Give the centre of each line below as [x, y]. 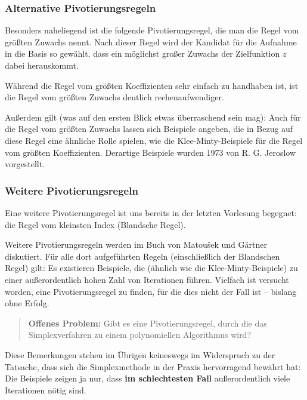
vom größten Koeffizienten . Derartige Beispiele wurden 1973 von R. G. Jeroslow [151, 152]
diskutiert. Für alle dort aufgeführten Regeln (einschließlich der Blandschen [142, 256]
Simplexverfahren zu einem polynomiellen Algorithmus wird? [140, 335]
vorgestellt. [25, 164]
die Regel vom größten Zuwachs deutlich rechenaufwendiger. [114, 97]
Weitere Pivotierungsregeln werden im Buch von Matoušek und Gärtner [136, 244]
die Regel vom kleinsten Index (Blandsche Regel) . [95, 224]
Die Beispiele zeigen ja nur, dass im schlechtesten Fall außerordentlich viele [148, 378]
